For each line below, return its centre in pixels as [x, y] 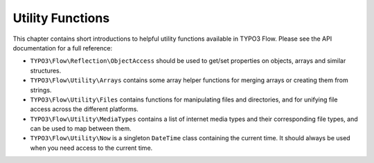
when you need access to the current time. [91, 148]
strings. [41, 90]
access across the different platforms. [84, 109]
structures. [46, 70]
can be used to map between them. [81, 128]
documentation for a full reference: [63, 48]
